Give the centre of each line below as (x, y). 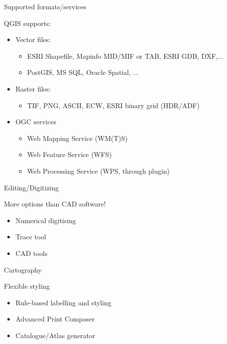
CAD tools (32, 253)
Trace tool (31, 237)
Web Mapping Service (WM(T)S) (78, 138)
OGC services (36, 122)
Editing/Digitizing (32, 187)
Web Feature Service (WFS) (69, 154)
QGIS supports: (27, 23)
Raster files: (33, 88)
